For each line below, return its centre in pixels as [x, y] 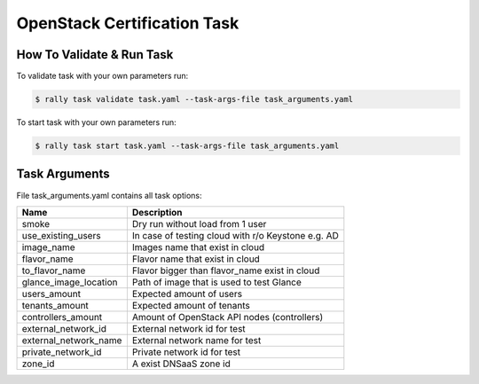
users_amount [51, 294]
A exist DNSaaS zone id [181, 364]
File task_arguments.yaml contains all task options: [109, 195]
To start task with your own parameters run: [96, 122]
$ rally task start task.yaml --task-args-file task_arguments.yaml [187, 146]
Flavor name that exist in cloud [196, 259]
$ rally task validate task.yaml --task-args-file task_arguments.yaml [194, 99]
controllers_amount [62, 317]
